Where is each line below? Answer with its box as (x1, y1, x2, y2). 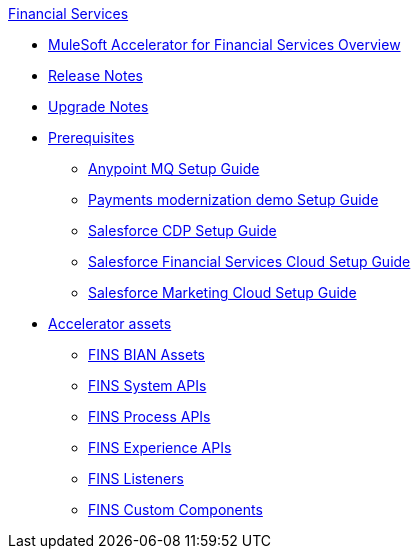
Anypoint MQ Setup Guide (88, 160, 260, 177)
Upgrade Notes (48, 98, 149, 115)
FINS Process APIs (88, 408, 211, 425)
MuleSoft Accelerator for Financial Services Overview (48, 36, 401, 53)
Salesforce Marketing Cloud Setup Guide (88, 284, 357, 301)
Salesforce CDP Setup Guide (88, 222, 277, 239)
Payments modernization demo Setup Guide (88, 191, 379, 208)
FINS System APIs (88, 377, 207, 394)
